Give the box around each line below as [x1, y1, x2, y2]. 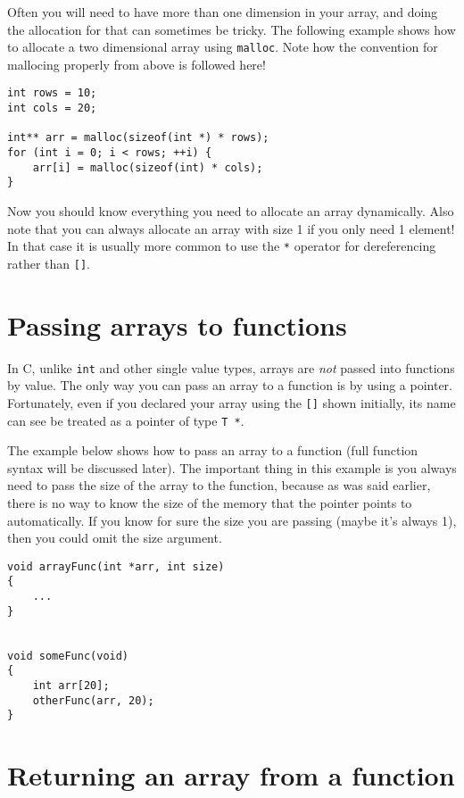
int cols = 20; [7, 102, 97, 115]
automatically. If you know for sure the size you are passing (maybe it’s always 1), [7, 511, 457, 529]
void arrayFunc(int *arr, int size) [7, 560, 225, 573]
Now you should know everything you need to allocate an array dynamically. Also [7, 202, 454, 220]
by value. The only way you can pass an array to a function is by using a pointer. [7, 376, 452, 395]
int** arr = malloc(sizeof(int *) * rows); [7, 131, 269, 145]
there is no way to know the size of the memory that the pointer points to [7, 494, 412, 511]
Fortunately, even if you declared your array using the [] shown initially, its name [7, 393, 456, 411]
